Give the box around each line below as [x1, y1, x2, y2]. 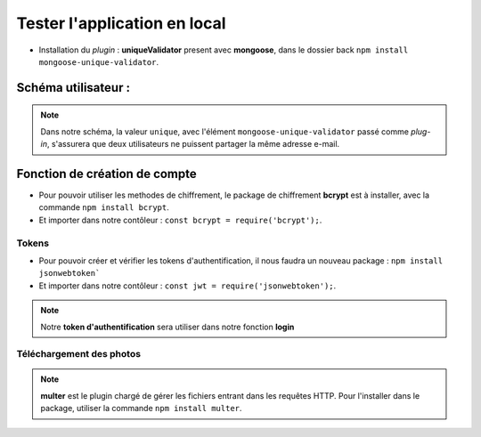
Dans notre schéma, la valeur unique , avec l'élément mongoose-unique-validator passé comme [40, 125, 410, 137]
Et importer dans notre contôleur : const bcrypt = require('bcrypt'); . [38, 214, 322, 225]
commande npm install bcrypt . [38, 202, 169, 213]
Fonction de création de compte [16, 166, 198, 182]
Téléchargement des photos [16, 348, 142, 360]
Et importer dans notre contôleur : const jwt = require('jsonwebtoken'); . [38, 280, 337, 291]
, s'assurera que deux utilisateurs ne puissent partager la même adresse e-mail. [46, 139, 340, 150]
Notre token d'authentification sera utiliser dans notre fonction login [40, 321, 295, 332]
